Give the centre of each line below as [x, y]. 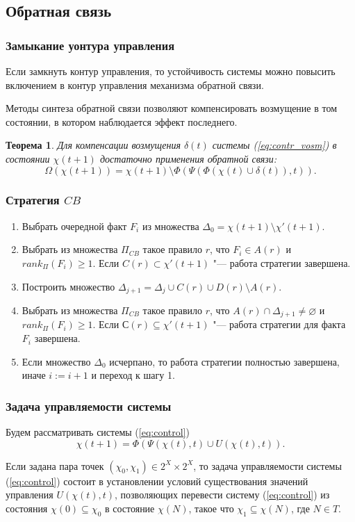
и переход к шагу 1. [133, 375]
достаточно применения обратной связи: [188, 158]
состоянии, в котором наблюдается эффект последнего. [122, 121]
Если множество [56, 361]
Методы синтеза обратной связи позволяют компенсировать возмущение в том [172, 108]
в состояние [130, 508]
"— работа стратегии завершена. [282, 262]
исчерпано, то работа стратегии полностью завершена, [224, 361]
